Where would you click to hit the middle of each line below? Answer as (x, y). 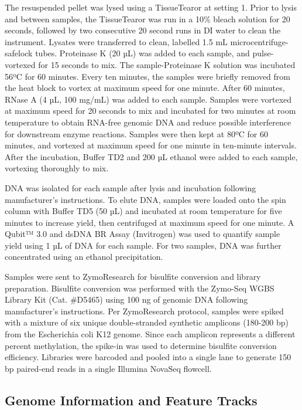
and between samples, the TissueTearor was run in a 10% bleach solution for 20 (147, 18)
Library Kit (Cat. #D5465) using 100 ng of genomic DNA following (126, 299)
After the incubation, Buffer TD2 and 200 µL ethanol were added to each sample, (151, 156)
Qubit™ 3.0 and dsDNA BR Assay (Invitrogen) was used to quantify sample (143, 234)
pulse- (263, 53)
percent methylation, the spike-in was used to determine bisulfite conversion (141, 345)
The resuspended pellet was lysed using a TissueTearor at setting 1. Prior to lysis (151, 7)
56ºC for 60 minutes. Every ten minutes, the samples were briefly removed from (147, 76)
